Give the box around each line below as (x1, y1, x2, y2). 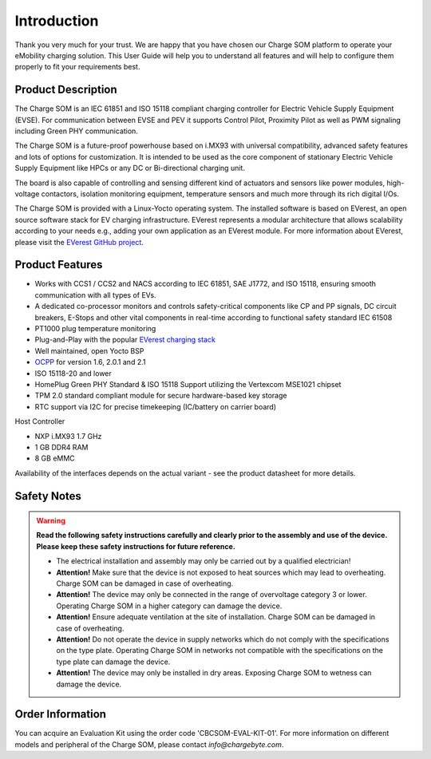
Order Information (14, 707, 107, 721)
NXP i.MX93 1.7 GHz (34, 431, 102, 441)
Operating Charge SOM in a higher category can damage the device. (56, 601, 283, 611)
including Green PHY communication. (14, 126, 139, 136)
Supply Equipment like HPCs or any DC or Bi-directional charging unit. (14, 164, 245, 173)
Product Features (14, 258, 103, 271)
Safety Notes (14, 489, 81, 503)
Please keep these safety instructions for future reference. (36, 541, 235, 551)
